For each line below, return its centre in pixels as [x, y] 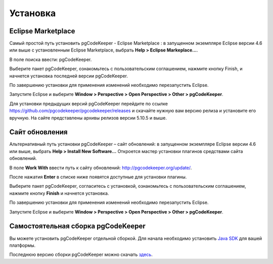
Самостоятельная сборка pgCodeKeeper [78, 226]
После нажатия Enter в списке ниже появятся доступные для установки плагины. [98, 177]
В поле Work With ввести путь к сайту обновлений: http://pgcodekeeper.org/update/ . [101, 168]
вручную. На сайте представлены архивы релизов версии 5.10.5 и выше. [88, 118]
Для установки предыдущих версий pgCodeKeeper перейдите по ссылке [88, 103]
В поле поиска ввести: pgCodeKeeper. [51, 59]
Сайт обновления [38, 132]
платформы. [22, 245]
